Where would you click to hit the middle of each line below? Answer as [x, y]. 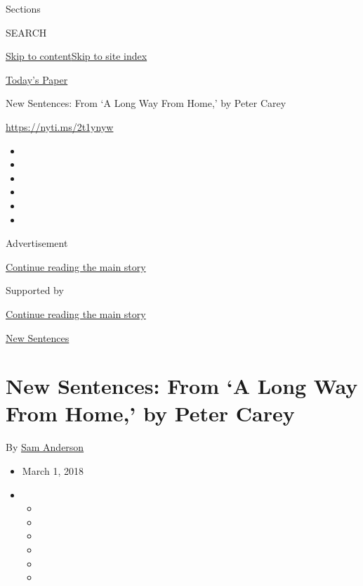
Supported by [35, 290]
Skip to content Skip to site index [77, 56]
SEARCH [26, 32]
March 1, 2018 [53, 471]
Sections [23, 8]
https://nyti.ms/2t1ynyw [60, 126]
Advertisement [37, 243]
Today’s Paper [37, 79]
